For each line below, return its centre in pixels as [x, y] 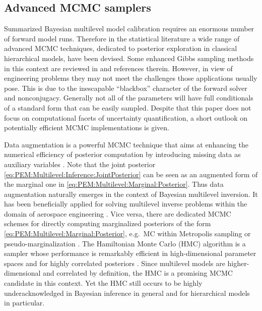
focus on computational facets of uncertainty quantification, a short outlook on [126, 117]
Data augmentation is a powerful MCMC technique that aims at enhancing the [126, 144]
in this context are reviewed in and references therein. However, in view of [118, 68]
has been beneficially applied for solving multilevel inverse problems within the [126, 204]
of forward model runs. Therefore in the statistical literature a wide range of [122, 38]
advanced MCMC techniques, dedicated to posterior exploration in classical [121, 48]
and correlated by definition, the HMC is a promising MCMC [138, 273]
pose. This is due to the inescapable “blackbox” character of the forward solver [126, 88]
